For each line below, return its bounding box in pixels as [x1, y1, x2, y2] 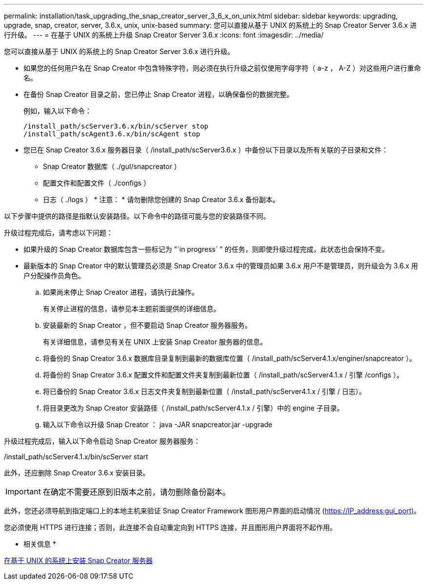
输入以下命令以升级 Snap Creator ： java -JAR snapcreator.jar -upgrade [43, 420, 272, 429]
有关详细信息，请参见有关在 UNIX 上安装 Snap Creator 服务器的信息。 [43, 338, 267, 346]
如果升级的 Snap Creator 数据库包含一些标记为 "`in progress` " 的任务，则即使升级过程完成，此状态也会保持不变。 [23, 245, 389, 253]
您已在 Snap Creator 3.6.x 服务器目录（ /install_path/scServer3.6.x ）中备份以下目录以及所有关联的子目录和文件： [23, 146, 388, 154]
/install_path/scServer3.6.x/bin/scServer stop [23, 122, 209, 130]
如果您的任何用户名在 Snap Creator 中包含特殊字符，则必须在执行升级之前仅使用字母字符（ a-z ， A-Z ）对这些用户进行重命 [23, 64, 421, 72]
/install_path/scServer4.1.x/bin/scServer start [4, 452, 148, 461]
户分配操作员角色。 [23, 271, 85, 280]
